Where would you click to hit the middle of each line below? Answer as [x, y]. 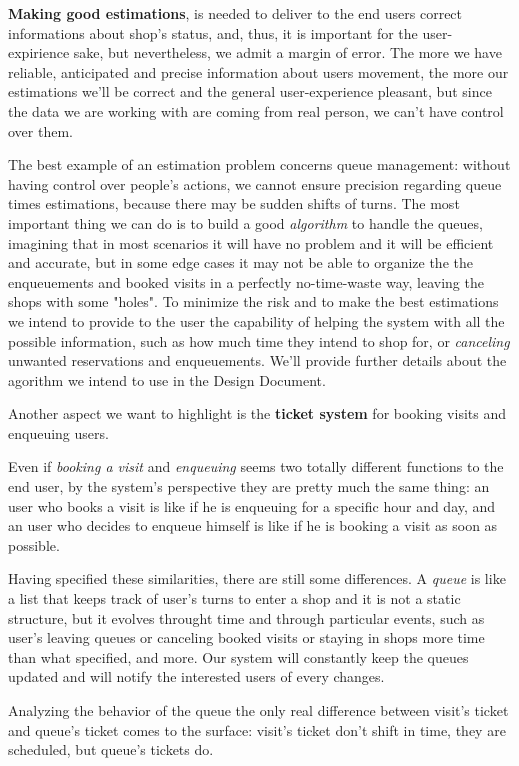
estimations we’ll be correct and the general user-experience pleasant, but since [250, 91]
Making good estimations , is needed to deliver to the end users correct [235, 13]
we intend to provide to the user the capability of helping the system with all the [256, 320]
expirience [39, 52]
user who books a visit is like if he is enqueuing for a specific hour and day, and [252, 505]
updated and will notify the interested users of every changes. [196, 676]
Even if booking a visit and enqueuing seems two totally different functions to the [256, 466]
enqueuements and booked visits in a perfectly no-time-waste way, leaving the [246, 281]
